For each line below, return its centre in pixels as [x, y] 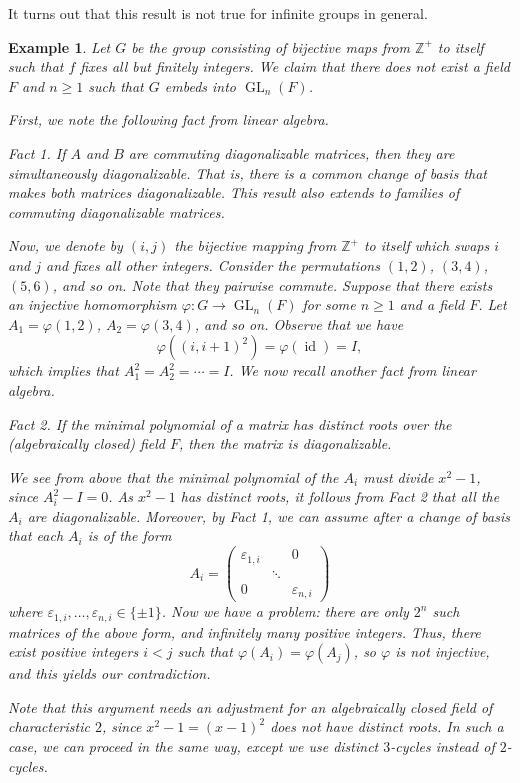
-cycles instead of [442, 745]
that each [36, 535]
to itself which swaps [426, 245]
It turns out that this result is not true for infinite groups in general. [218, 13]
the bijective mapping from [255, 245]
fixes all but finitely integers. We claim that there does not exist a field [295, 66]
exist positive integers [73, 651]
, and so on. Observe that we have [299, 323]
